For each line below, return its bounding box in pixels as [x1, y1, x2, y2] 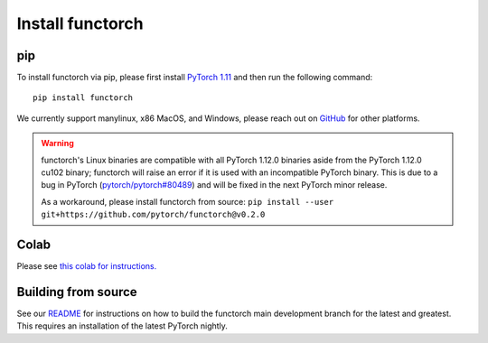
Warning [41, 138, 74, 149]
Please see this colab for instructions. [16, 261, 157, 272]
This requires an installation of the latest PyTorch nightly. [16, 320, 228, 331]
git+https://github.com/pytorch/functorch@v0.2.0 [41, 209, 266, 220]
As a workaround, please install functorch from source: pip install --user [41, 196, 334, 207]
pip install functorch [33, 93, 134, 103]
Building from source [16, 284, 137, 300]
